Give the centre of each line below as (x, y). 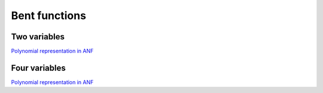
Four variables (38, 68)
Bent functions (49, 15)
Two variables (38, 37)
